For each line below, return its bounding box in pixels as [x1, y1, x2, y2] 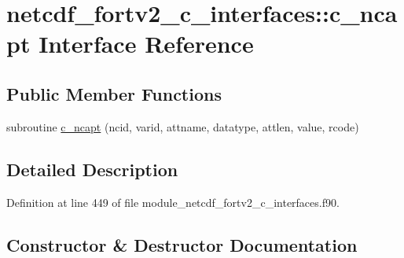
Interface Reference [39, 28, 254, 60]
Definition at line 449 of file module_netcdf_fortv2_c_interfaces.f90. [6, 193, 340, 210]
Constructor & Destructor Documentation [6, 232, 358, 256]
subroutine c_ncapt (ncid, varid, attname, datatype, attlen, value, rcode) [6, 118, 359, 135]
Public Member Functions [6, 81, 222, 105]
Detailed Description [6, 157, 178, 181]
